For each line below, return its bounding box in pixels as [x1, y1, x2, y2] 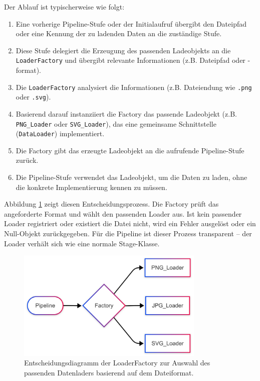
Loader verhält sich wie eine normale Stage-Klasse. [4, 238, 160, 248]
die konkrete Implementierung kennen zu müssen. [16, 181, 167, 192]
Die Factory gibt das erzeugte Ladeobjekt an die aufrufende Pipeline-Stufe [16, 145, 244, 155]
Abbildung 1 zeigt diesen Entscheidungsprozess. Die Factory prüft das [4, 199, 219, 209]
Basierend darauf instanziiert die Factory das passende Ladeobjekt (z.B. [16, 108, 237, 119]
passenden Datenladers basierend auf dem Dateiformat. [24, 367, 194, 378]
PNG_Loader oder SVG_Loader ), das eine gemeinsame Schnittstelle [16, 118, 216, 129]
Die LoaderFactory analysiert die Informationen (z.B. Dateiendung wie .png [16, 81, 252, 92]
